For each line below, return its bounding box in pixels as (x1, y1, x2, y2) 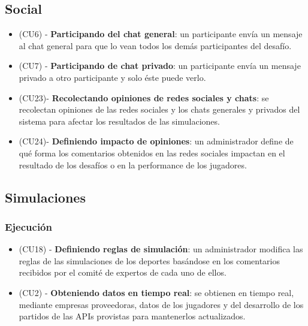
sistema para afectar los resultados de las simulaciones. (19, 114, 220, 127)
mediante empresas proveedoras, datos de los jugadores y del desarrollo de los (19, 298, 304, 310)
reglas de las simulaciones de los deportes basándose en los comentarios (19, 254, 280, 267)
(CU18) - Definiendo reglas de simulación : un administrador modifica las (19, 243, 303, 255)
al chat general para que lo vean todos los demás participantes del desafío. (19, 39, 292, 52)
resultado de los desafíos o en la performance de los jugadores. (19, 158, 247, 171)
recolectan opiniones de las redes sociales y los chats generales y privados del (19, 103, 300, 116)
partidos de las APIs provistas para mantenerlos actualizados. (19, 310, 246, 322)
